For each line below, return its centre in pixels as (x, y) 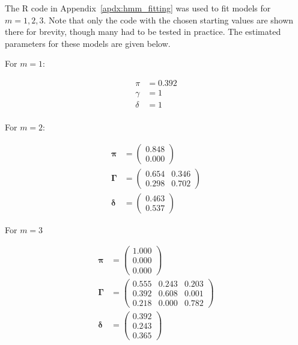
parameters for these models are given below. (88, 43)
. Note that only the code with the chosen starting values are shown (169, 20)
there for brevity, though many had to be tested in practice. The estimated (143, 32)
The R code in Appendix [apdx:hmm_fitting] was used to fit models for (138, 8)
